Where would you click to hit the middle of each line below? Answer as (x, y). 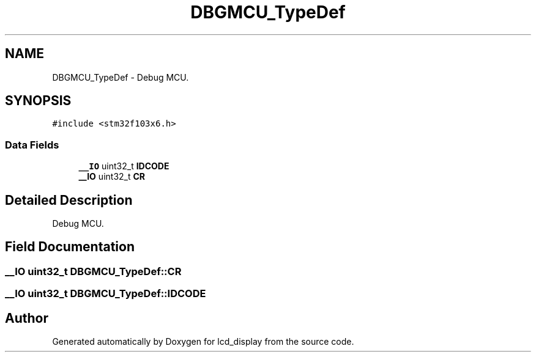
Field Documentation (70, 247)
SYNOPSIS (38, 101)
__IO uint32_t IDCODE (124, 166)
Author (27, 318)
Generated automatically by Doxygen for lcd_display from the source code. (203, 342)
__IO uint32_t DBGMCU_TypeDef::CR (93, 271)
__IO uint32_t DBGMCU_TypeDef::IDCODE (106, 294)
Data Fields (32, 145)
